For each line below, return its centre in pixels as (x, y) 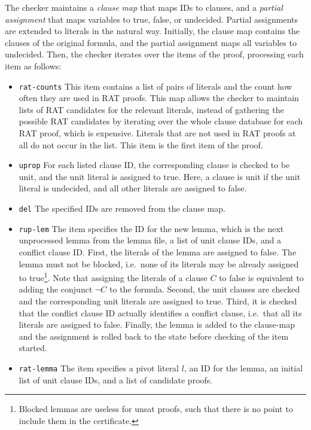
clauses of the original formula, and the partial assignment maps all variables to (151, 42)
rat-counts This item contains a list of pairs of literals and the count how (155, 86)
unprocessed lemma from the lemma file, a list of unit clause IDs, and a (150, 240)
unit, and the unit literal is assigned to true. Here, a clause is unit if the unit (160, 176)
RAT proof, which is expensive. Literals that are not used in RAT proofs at (157, 133)
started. (33, 348)
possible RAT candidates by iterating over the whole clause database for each (161, 121)
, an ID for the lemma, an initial (243, 368)
